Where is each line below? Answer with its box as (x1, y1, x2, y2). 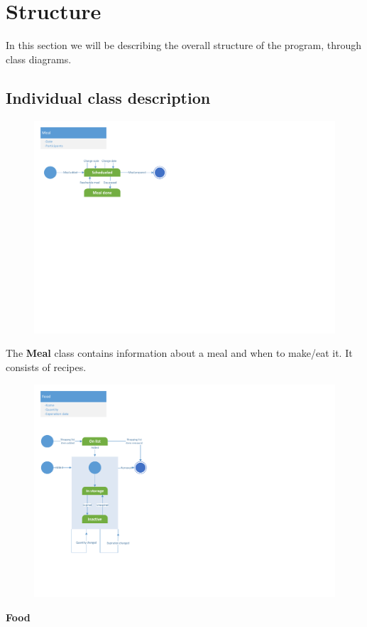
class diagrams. (6, 51, 72, 66)
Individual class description (6, 86, 211, 108)
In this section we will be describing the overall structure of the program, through (6, 38, 362, 53)
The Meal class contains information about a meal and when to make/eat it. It (6, 345, 353, 360)
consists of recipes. (6, 360, 87, 375)
